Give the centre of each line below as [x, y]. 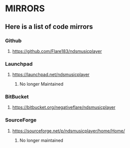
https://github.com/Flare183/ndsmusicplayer [57, 51]
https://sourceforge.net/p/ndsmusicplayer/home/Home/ [68, 131]
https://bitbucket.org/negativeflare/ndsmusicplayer [64, 107]
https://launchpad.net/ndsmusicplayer [51, 74]
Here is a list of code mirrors [49, 27]
